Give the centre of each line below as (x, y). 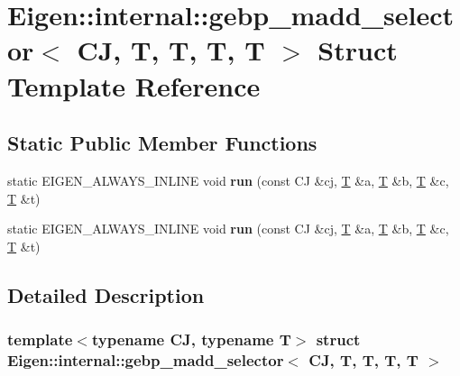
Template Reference (134, 85)
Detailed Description (106, 294)
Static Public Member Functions (162, 143)
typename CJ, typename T (191, 339)
